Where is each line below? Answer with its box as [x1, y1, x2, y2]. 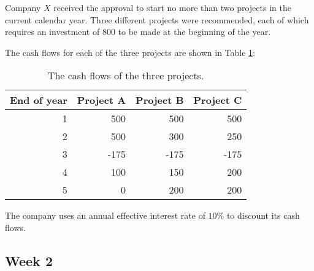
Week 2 [5, 251, 53, 270]
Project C [193, 93, 242, 108]
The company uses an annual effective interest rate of [5, 209, 205, 222]
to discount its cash [226, 209, 300, 222]
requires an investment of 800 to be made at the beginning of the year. [5, 25, 271, 38]
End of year [10, 93, 67, 108]
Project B [136, 93, 184, 108]
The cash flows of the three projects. [47, 68, 204, 83]
